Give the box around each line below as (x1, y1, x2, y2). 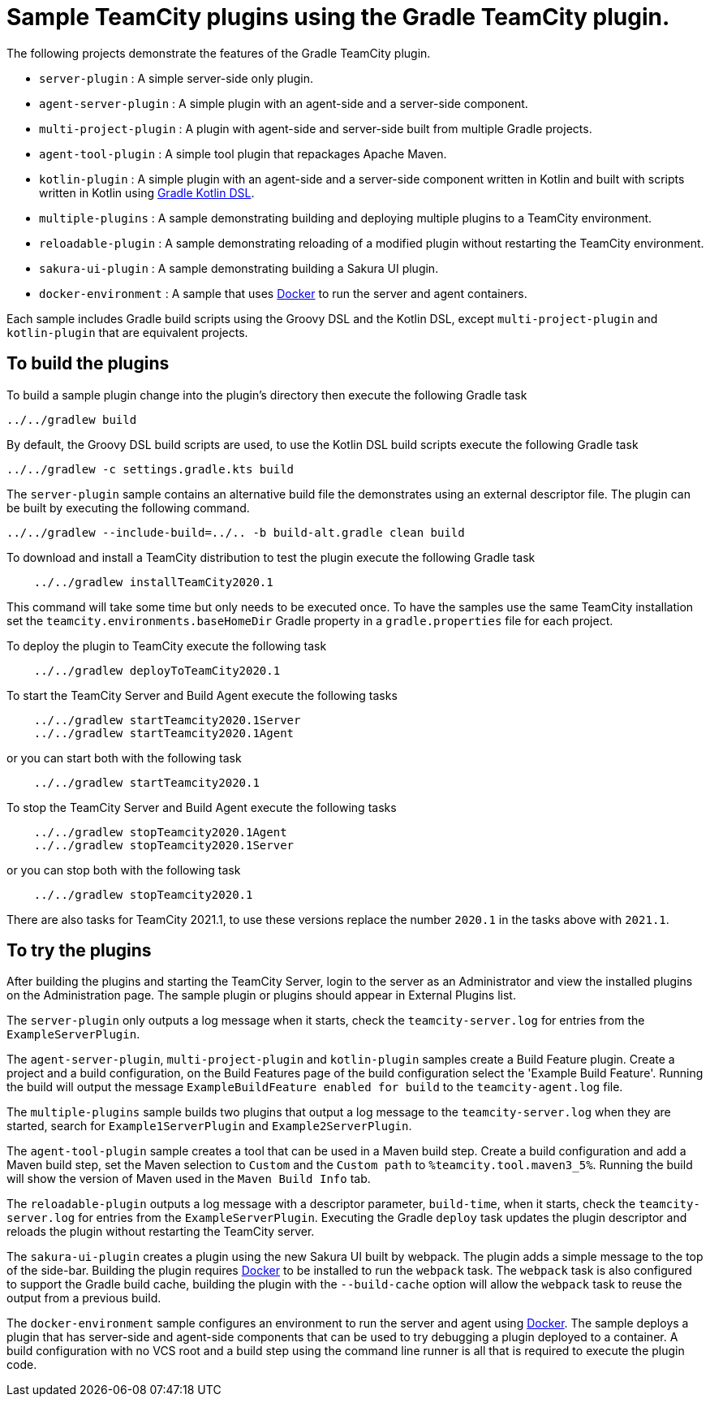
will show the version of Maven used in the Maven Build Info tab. (6, 1172, 371, 1186)
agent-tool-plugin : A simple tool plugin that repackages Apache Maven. (39, 146, 447, 161)
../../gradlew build (6, 412, 137, 426)
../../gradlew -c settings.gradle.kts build (6, 462, 295, 476)
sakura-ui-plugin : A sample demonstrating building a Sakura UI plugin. (39, 261, 439, 275)
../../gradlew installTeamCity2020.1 (33, 575, 273, 589)
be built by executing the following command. (6, 500, 250, 515)
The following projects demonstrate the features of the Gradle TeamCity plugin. (6, 45, 431, 60)
